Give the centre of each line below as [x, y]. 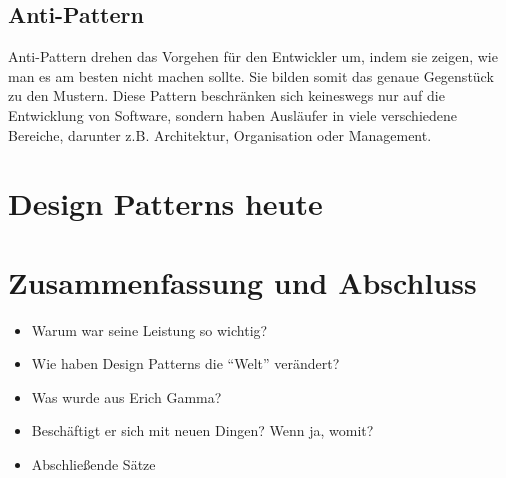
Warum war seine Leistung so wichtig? [149, 329]
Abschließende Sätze [93, 464]
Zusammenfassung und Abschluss [242, 281]
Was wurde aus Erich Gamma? [126, 396]
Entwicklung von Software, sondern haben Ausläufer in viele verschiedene [232, 114]
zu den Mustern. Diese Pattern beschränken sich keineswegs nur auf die [226, 95]
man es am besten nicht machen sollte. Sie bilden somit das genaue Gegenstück [251, 75]
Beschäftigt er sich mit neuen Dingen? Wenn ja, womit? [202, 430]
